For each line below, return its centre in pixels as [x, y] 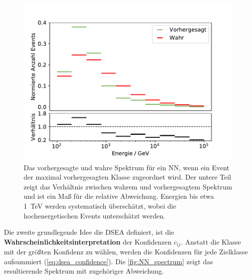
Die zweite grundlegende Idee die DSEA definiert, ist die [89, 232]
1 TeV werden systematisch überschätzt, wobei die [100, 205]
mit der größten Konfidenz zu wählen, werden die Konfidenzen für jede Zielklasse [126, 252]
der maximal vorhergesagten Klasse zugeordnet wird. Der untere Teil [127, 177]
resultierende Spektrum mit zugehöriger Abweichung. [84, 271]
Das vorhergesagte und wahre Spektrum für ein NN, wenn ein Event [127, 167]
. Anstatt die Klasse [211, 241]
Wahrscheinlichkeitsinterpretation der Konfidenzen [88, 241]
